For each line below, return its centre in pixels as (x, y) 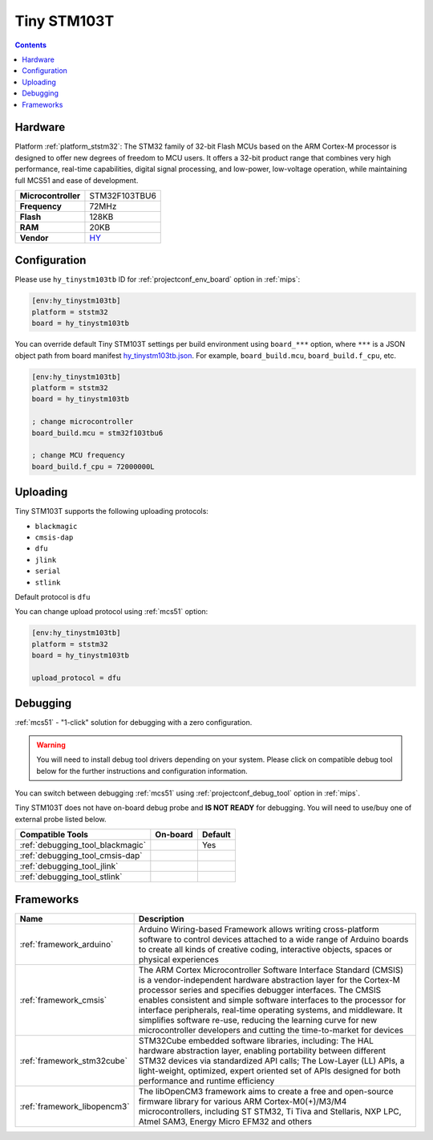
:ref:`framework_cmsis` (63, 1000)
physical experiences (179, 959)
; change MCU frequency (79, 455)
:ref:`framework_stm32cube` (74, 1061)
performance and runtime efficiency (206, 1081)
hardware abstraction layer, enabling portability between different (262, 1050)
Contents (31, 45)
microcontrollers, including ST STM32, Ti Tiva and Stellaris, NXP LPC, (270, 1111)
